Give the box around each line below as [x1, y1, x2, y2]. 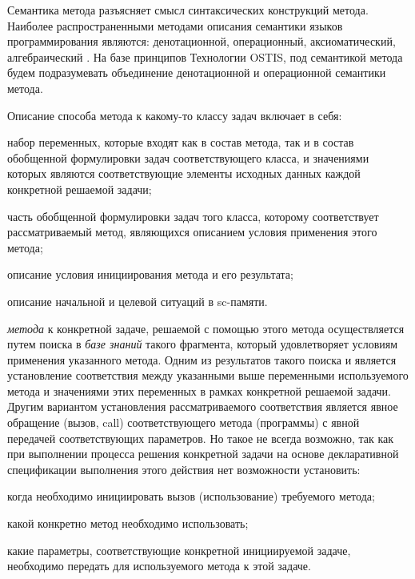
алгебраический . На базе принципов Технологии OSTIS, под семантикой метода [7, 48, 403, 65]
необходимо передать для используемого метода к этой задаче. [7, 557, 311, 574]
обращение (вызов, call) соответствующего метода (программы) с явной [7, 414, 360, 431]
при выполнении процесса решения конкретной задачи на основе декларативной [7, 445, 399, 462]
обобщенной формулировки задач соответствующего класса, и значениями [7, 149, 369, 166]
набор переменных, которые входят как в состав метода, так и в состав [7, 134, 354, 151]
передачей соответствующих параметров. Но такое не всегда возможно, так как [7, 429, 394, 446]
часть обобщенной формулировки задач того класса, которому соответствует [7, 207, 379, 224]
